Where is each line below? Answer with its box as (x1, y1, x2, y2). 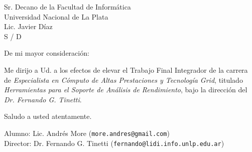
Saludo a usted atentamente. (4, 111, 92, 121)
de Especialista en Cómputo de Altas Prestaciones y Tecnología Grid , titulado (4, 74, 243, 85)
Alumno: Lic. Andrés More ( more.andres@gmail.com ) (4, 127, 170, 138)
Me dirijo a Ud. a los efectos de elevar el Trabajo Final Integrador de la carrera (4, 64, 248, 75)
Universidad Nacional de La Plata (4, 11, 108, 22)
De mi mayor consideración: (4, 48, 89, 58)
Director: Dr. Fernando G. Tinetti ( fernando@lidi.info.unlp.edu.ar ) (4, 137, 224, 148)
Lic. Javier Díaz (4, 21, 53, 32)
